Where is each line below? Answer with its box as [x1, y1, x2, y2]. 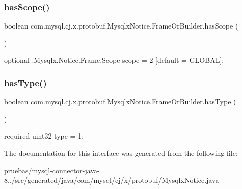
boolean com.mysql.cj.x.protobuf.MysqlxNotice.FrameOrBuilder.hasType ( [4, 96, 236, 107]
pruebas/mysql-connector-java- [4, 165, 100, 175]
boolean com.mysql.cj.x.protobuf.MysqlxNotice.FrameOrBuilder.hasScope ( [4, 20, 238, 31]
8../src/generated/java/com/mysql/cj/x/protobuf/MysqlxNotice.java [4, 175, 219, 185]
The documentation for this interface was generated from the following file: [4, 148, 238, 158]
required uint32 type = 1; [4, 130, 84, 141]
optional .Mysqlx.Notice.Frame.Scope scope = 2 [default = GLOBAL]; [4, 55, 224, 65]
